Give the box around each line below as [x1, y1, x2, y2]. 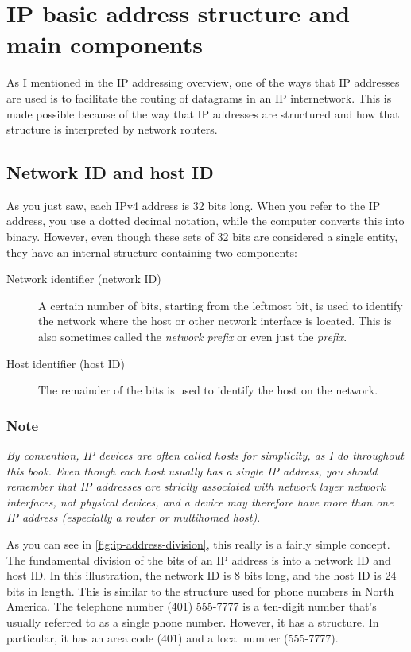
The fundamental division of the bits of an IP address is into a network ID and [6, 551, 391, 568]
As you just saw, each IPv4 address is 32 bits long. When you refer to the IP [6, 196, 381, 213]
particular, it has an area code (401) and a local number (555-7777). [6, 629, 339, 646]
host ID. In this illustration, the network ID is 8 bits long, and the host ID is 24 [6, 567, 397, 584]
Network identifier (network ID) [6, 270, 161, 287]
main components [6, 28, 204, 60]
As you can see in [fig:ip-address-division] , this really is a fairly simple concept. [6, 536, 390, 553]
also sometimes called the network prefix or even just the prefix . [38, 328, 347, 345]
